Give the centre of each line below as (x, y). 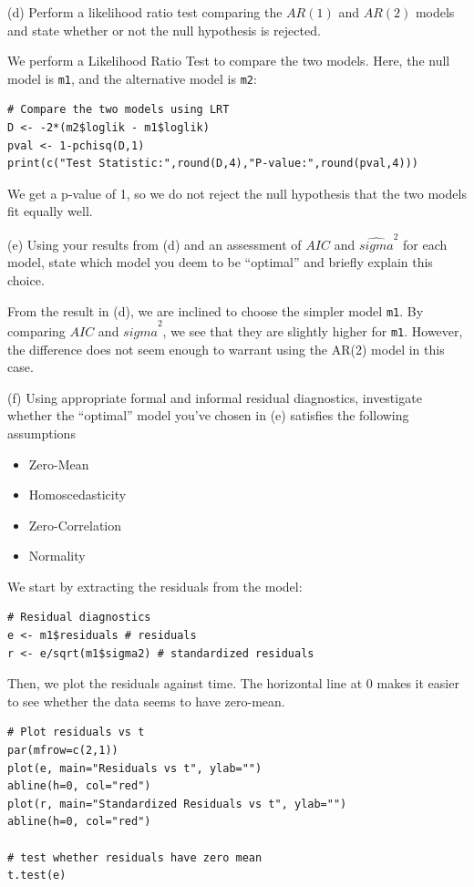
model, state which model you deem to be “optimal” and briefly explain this (220, 262)
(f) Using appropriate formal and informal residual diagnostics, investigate (215, 397)
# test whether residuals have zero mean (135, 857)
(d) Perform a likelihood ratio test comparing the (145, 12)
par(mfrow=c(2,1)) (63, 751)
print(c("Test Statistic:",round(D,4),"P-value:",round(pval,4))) (213, 164)
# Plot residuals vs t (76, 732)
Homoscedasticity (77, 495)
